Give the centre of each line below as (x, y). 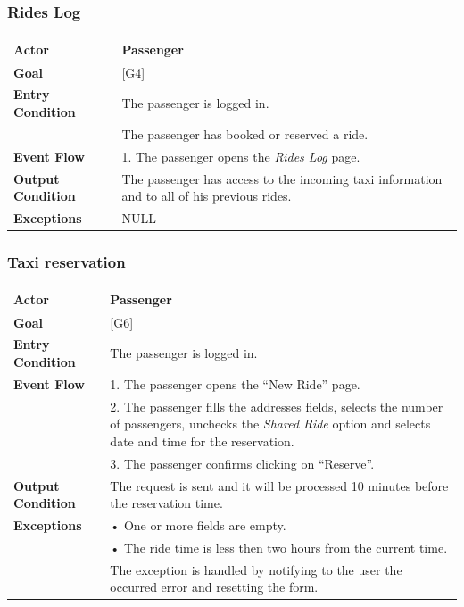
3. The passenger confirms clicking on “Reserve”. (242, 463)
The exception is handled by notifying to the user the (256, 569)
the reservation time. (166, 503)
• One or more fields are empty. (198, 525)
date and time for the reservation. (202, 441)
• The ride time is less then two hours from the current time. (279, 547)
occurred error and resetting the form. (214, 587)
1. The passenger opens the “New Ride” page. (235, 383)
